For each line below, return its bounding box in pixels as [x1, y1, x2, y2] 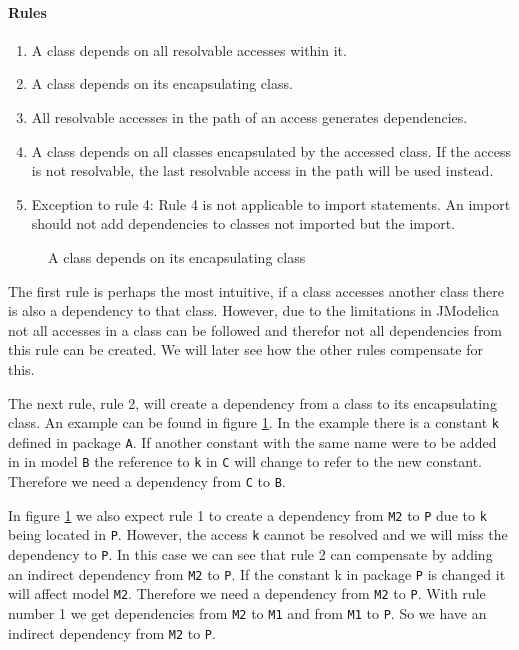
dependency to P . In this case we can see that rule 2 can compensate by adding [8, 544, 493, 565]
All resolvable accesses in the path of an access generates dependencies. [31, 106, 468, 127]
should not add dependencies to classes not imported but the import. [31, 213, 456, 234]
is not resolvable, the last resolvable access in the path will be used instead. [31, 160, 494, 181]
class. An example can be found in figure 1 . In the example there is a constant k [8, 412, 499, 433]
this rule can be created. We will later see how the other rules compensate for [8, 339, 483, 360]
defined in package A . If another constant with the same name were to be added [8, 431, 497, 452]
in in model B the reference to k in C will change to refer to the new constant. [8, 451, 483, 472]
